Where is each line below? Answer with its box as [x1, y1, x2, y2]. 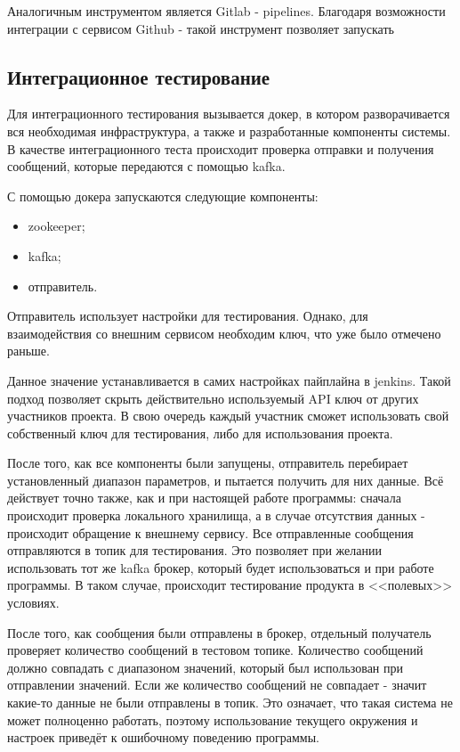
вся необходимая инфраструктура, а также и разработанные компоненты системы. [7, 121, 451, 140]
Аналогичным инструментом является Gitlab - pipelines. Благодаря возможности [7, 2, 446, 20]
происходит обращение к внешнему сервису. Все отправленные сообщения [7, 523, 414, 542]
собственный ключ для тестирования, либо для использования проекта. [7, 423, 393, 442]
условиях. [7, 593, 60, 612]
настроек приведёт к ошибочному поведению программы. [7, 728, 319, 747]
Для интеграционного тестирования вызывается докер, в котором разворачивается [7, 104, 450, 123]
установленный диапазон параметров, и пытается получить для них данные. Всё [7, 470, 444, 489]
